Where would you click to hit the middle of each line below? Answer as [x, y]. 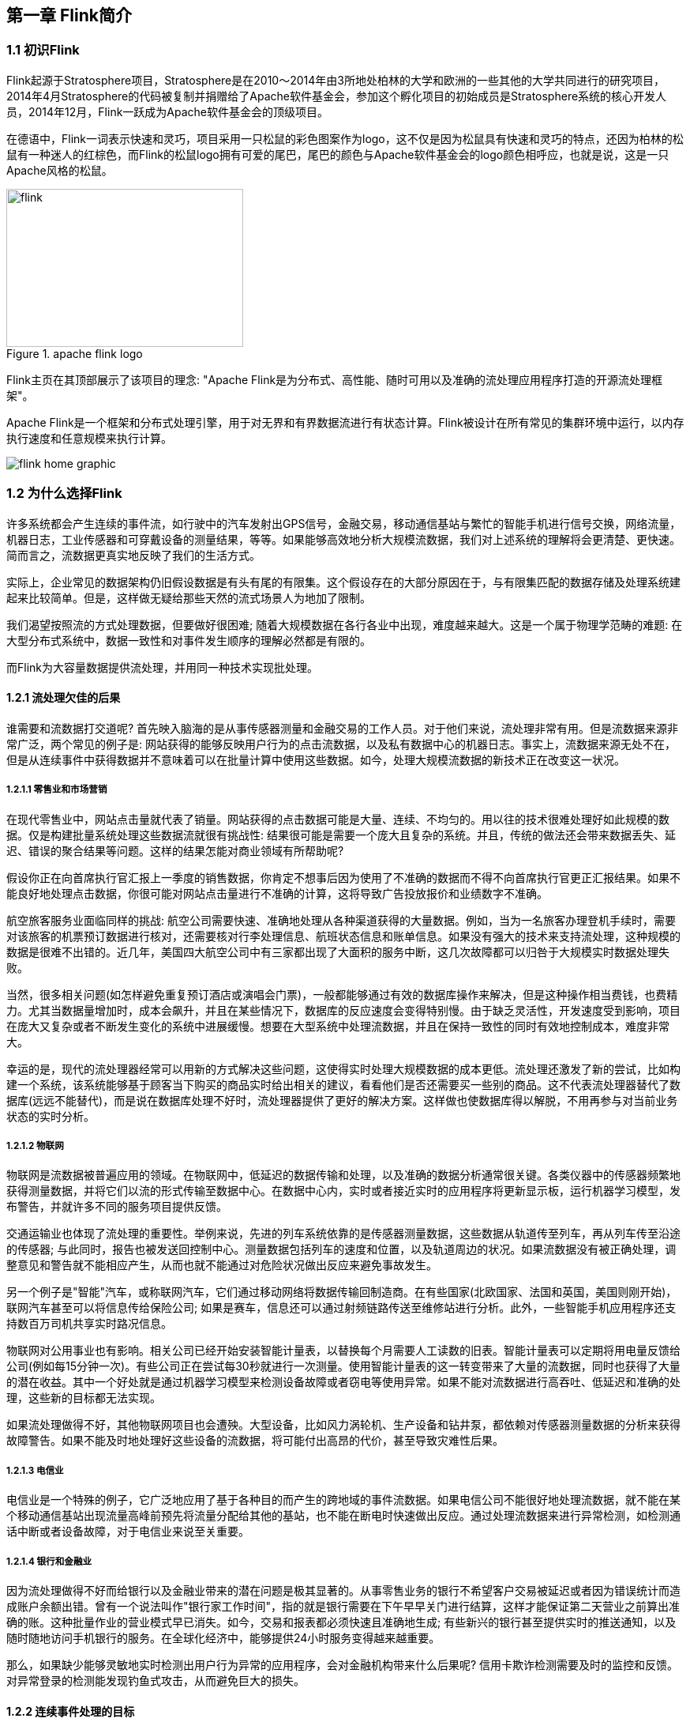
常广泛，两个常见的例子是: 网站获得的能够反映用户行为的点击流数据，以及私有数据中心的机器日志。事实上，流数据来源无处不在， [341, 744]
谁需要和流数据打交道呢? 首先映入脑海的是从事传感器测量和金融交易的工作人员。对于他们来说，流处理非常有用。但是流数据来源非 [343, 728]
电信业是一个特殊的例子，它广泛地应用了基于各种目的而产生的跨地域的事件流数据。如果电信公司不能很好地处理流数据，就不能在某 [343, 1500]
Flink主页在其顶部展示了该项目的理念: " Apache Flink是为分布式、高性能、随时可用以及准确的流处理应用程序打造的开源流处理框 [335, 379]
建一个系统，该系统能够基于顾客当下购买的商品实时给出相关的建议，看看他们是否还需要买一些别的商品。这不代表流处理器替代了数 [343, 1084]
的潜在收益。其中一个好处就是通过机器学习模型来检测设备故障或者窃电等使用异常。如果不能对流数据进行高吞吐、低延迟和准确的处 [343, 1382]
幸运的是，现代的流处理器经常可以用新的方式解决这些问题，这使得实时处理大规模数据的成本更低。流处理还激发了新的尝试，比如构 [343, 1068]
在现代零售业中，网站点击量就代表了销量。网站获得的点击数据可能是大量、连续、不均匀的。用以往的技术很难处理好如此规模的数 [338, 819]
